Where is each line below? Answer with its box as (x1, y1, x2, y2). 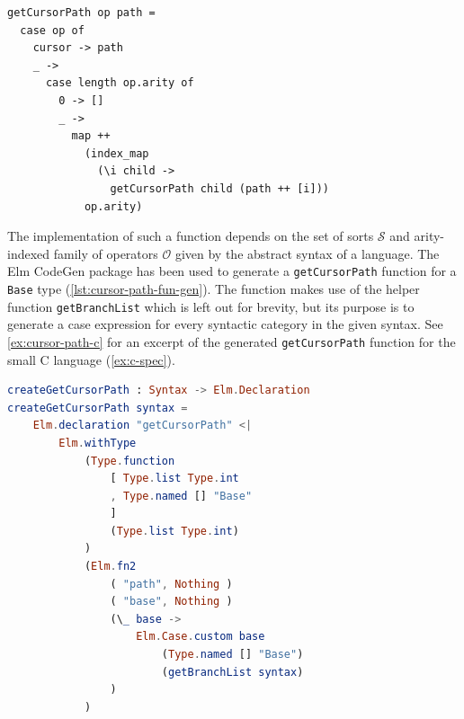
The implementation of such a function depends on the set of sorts (7, 226, 374, 245)
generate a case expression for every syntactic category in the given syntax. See (7, 315, 443, 333)
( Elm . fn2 (84, 560, 137, 573)
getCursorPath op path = (7, 6, 156, 19)
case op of (20, 23, 85, 37)
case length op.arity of (45, 76, 194, 90)
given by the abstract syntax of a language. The (174, 244, 440, 262)
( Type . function (84, 454, 175, 467)
